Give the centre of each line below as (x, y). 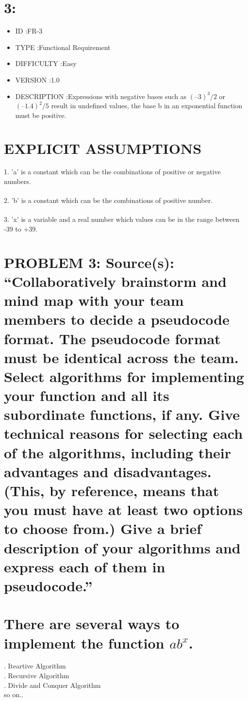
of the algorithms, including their (117, 452)
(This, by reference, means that (112, 490)
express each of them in (85, 566)
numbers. (17, 181)
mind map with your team (94, 300)
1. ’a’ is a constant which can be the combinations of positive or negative (112, 172)
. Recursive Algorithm (37, 676)
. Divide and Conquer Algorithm (52, 685)
